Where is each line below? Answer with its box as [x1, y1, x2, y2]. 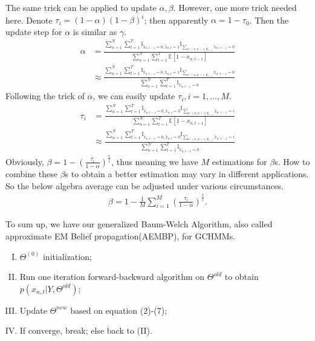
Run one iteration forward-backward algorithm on [19, 270, 205, 283]
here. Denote [5, 13, 53, 26]
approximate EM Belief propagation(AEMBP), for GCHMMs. [5, 229, 236, 242]
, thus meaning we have [111, 155, 198, 167]
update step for [5, 25, 62, 37]
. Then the [249, 13, 289, 26]
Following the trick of [5, 89, 85, 102]
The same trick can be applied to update [5, 1, 157, 13]
